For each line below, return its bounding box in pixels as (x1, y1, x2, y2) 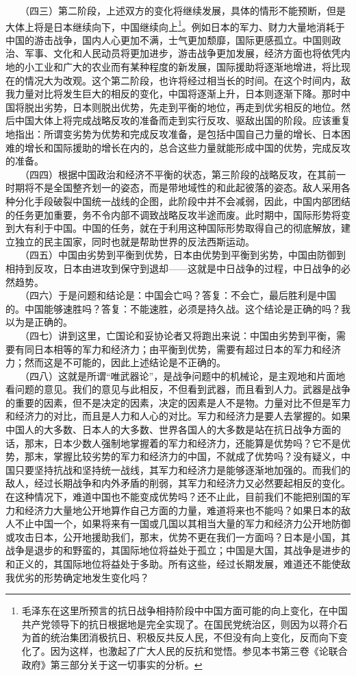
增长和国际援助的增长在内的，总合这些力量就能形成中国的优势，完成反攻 (24, 140, 351, 154)
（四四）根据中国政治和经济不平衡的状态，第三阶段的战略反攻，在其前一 (24, 167, 346, 181)
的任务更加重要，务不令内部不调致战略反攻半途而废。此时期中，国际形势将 (5, 207, 341, 221)
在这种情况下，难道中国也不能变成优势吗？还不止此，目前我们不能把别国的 (5, 490, 341, 504)
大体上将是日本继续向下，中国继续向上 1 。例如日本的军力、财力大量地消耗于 (5, 17, 345, 34)
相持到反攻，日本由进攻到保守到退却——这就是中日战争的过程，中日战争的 (5, 261, 341, 275)
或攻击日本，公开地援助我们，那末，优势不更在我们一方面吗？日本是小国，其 (5, 529, 351, 544)
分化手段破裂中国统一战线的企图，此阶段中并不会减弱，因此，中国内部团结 (14, 193, 351, 208)
